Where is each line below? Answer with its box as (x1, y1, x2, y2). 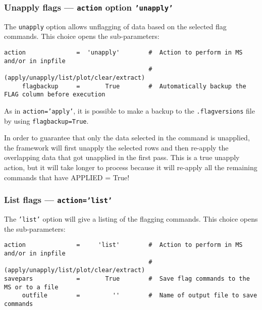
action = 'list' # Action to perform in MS (4, 241, 243, 249)
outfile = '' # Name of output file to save (22, 292, 257, 299)
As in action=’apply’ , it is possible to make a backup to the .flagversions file (4, 105, 255, 116)
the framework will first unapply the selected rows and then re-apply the (4, 142, 229, 152)
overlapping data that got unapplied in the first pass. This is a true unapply (4, 152, 240, 163)
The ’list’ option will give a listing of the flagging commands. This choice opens (4, 214, 258, 224)
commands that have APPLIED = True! (4, 172, 130, 182)
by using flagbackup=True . (4, 115, 89, 126)
